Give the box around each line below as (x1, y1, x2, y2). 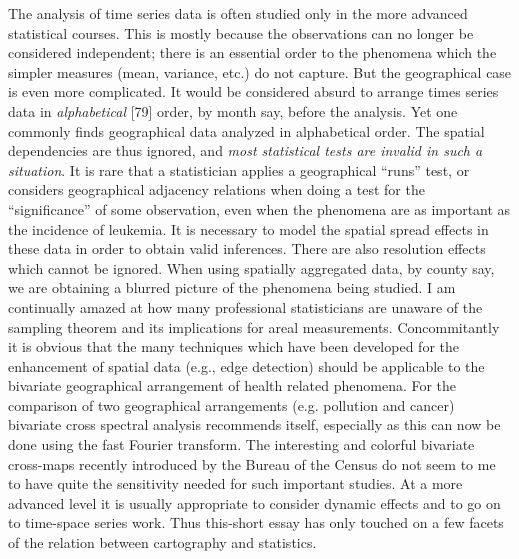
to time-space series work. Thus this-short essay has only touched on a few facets (8, 512, 504, 533)
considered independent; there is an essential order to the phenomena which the (8, 42, 497, 63)
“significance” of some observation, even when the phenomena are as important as (8, 198, 511, 219)
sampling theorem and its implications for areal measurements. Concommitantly (8, 316, 500, 337)
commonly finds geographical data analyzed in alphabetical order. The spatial (8, 120, 485, 141)
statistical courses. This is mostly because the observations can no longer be (8, 22, 474, 43)
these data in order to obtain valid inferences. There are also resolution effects (8, 238, 486, 259)
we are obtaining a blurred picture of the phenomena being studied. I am (8, 277, 456, 298)
